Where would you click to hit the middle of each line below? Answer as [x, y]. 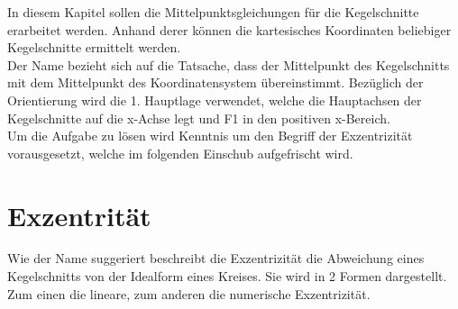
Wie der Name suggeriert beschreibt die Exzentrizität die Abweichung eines [216, 258]
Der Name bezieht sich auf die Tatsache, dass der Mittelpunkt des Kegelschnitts [229, 64]
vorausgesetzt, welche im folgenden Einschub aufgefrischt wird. [180, 153]
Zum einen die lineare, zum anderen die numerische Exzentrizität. [189, 293]
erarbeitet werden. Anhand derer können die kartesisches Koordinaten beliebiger [229, 29]
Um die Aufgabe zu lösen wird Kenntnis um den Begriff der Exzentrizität [210, 136]
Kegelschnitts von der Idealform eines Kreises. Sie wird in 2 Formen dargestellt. [227, 276]
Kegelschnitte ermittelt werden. [94, 47]
